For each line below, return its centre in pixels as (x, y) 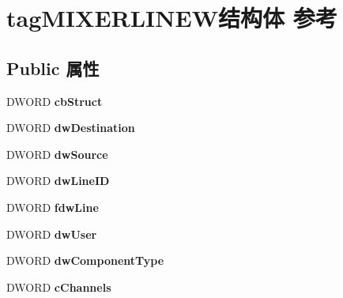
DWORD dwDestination (71, 128)
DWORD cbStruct (55, 101)
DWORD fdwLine (53, 207)
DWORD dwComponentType (85, 260)
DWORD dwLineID (58, 181)
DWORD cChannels (59, 287)
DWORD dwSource (57, 154)
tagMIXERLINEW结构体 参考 (172, 18)
